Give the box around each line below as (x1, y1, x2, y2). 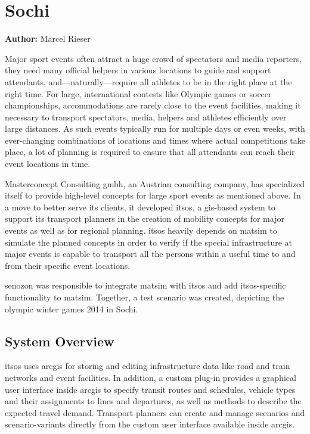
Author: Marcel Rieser (5, 32, 91, 45)
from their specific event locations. (5, 259, 131, 271)
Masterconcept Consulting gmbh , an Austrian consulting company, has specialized (5, 177, 305, 190)
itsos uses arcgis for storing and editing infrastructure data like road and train (5, 359, 290, 372)
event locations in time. (5, 157, 91, 170)
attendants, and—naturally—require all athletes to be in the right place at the (5, 75, 292, 88)
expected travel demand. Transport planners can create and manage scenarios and (5, 406, 305, 418)
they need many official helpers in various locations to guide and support (5, 64, 271, 76)
